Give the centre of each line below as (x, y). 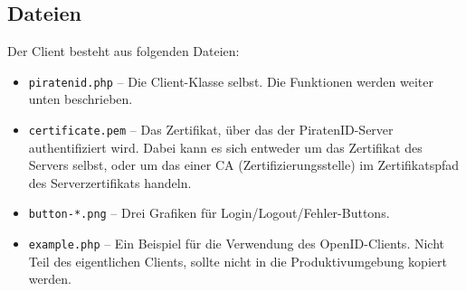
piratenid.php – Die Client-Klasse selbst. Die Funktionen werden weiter (231, 81)
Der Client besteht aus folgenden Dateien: (124, 51)
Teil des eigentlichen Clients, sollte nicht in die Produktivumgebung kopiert (238, 261)
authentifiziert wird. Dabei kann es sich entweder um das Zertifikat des (225, 147)
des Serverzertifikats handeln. (110, 182)
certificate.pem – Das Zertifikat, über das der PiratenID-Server (211, 130)
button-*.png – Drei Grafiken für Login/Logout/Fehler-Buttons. (209, 213)
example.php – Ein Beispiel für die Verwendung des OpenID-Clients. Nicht (236, 244)
